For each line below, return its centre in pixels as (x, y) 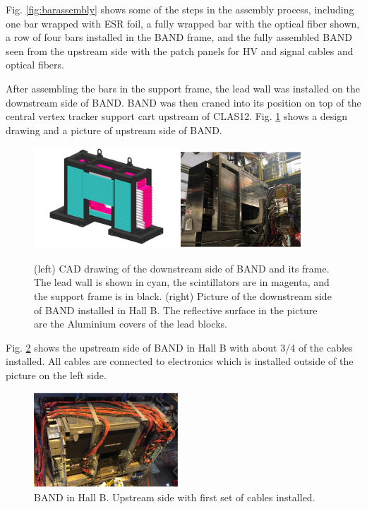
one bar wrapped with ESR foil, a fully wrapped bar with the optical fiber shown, (183, 23)
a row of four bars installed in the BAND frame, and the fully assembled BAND (179, 37)
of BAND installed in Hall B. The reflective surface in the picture (176, 310)
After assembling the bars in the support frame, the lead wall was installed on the (183, 88)
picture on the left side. (56, 375)
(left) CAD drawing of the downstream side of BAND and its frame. (182, 268)
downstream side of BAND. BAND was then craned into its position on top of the (183, 102)
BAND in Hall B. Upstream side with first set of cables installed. (175, 497)
